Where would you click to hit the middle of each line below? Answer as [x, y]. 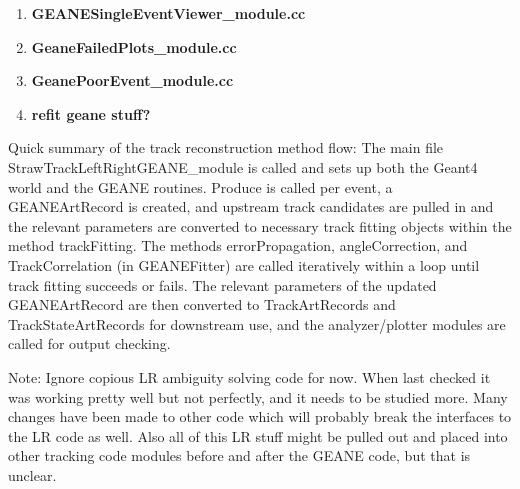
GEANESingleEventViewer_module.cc [168, 13]
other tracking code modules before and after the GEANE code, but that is [239, 455]
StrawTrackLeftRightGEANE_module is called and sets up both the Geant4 [243, 166]
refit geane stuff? [91, 113]
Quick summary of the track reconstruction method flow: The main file [226, 147]
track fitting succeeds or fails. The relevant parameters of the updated [222, 284]
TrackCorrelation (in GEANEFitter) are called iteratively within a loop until [244, 264]
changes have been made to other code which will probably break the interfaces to [260, 416]
